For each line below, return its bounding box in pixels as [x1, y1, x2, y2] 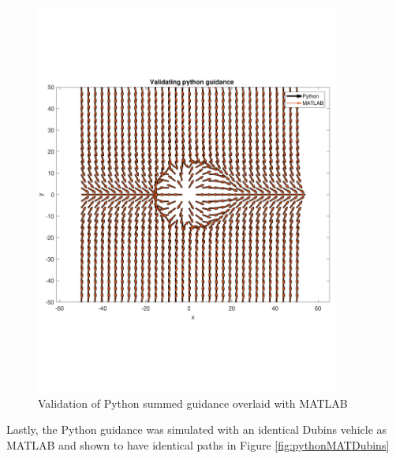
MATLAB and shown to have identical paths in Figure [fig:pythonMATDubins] [6, 437, 390, 453]
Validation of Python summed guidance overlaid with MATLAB [38, 394, 348, 411]
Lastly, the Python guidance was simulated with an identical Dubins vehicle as [6, 421, 387, 438]
